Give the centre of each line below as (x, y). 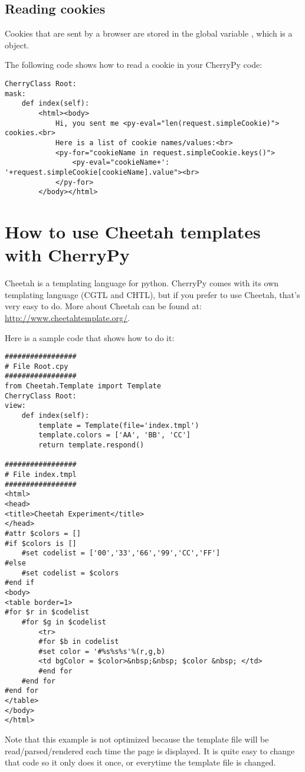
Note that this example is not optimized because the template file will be (137, 739)
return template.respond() (91, 445)
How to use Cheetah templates (133, 232)
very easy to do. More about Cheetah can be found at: (103, 306)
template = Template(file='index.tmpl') (119, 425)
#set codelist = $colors (70, 573)
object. (17, 45)
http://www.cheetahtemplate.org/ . (68, 317)
